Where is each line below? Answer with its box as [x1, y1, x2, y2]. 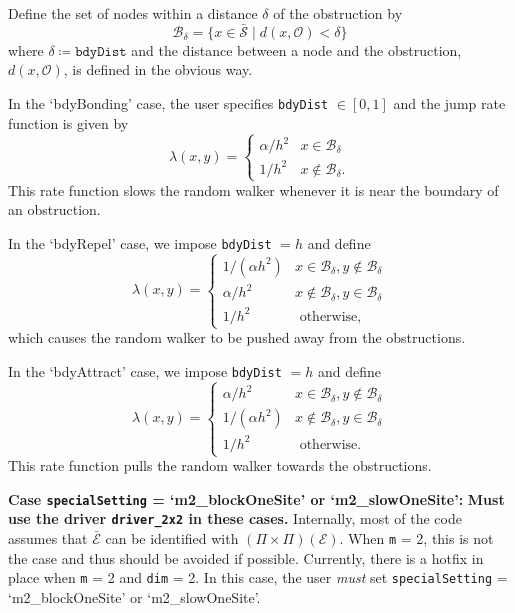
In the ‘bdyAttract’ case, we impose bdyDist [8, 360, 282, 381]
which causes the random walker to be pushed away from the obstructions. [8, 327, 466, 348]
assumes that [8, 528, 88, 548]
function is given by [8, 112, 129, 133]
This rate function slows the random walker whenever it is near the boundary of [8, 179, 499, 200]
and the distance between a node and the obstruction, [131, 39, 462, 60]
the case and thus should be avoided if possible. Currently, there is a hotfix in [8, 547, 484, 568]
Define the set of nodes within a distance [8, 3, 258, 23]
